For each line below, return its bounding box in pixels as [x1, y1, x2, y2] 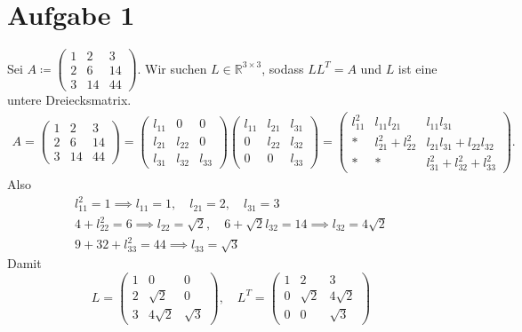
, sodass [261, 59, 304, 77]
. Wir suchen [137, 59, 207, 77]
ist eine [398, 59, 438, 77]
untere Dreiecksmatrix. [7, 91, 132, 109]
